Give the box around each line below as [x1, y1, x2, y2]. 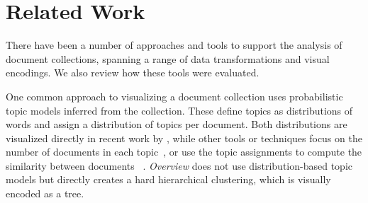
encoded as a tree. [6, 186, 84, 201]
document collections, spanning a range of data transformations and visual [6, 51, 330, 66]
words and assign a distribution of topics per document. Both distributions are [6, 117, 347, 132]
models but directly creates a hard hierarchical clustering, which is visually [6, 172, 331, 187]
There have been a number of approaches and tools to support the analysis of [6, 37, 342, 52]
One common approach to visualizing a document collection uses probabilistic [6, 88, 343, 103]
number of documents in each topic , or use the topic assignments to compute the [6, 144, 362, 159]
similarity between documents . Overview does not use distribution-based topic [6, 158, 352, 173]
